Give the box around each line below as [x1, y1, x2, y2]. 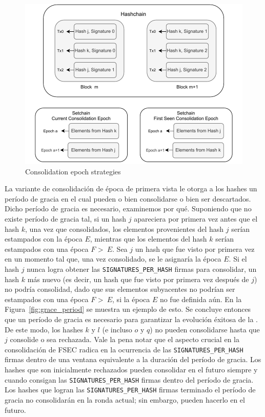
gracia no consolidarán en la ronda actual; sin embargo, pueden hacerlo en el [5, 394, 245, 405]
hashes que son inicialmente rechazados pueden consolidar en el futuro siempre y [5, 364, 258, 374]
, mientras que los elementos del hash [90, 233, 207, 244]
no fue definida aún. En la [159, 293, 242, 304]
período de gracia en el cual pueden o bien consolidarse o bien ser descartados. [5, 193, 251, 204]
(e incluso [102, 324, 132, 334]
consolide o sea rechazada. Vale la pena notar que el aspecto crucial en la [10, 334, 239, 345]
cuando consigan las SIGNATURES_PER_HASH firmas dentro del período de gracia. [5, 374, 254, 385]
